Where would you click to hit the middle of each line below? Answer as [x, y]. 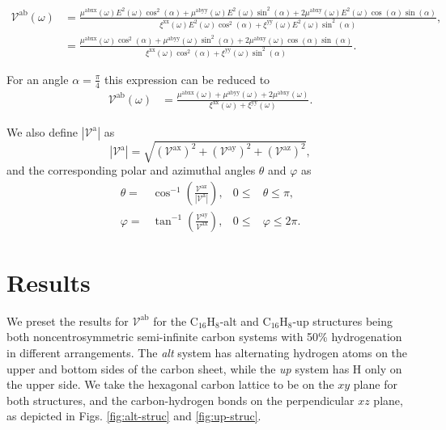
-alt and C [245, 320]
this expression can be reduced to [187, 79]
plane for [375, 384]
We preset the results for [68, 320]
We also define [42, 131]
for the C [176, 320]
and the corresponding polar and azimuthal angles [131, 170]
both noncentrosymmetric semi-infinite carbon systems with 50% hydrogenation [204, 337]
